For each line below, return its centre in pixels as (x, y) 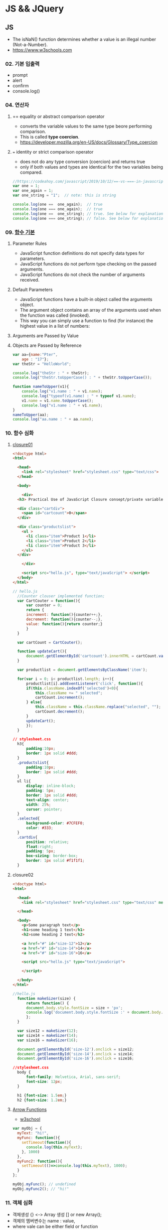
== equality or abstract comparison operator (58, 116)
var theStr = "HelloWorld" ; (42, 364)
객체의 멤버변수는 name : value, (44, 1221)
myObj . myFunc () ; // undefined (44, 1184)
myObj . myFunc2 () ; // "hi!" (41, 1189)
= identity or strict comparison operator (53, 152)
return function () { (47, 1003)
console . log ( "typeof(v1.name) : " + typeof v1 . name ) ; (79, 396)
